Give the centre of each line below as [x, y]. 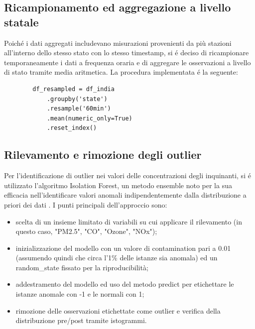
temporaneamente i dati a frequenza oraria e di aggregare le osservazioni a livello [127, 62]
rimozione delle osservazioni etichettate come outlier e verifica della [118, 310]
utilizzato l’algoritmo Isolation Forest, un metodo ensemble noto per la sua [118, 185]
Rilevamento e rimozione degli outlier [103, 155]
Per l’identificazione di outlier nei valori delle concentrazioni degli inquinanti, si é [127, 175]
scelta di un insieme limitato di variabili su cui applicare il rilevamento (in [129, 221]
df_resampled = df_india [73, 89]
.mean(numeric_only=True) [89, 118]
